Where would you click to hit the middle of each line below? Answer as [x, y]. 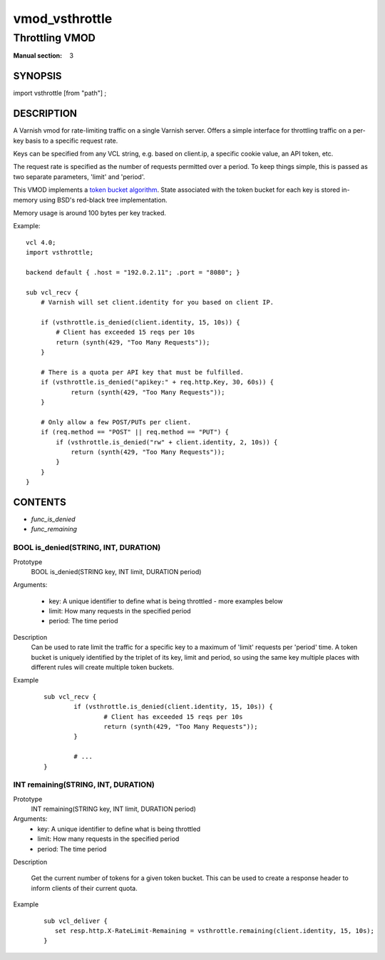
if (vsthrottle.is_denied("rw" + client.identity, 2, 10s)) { [167, 442]
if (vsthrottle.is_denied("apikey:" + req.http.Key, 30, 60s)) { [157, 382]
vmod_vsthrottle [63, 19]
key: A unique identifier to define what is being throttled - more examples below [166, 601]
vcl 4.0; [41, 242]
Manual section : [38, 56]
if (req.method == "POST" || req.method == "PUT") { [135, 432]
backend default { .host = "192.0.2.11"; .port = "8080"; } [133, 272]
